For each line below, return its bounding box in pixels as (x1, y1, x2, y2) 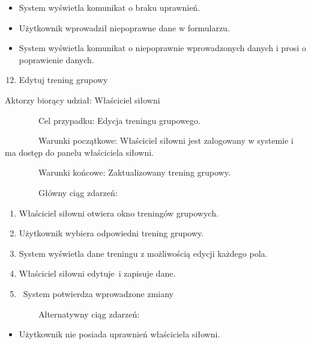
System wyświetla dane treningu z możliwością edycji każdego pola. (19, 247, 268, 259)
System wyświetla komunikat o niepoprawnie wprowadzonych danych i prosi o (19, 41, 306, 54)
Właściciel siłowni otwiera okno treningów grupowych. (19, 206, 219, 219)
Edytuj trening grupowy (19, 73, 108, 86)
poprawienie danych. (19, 53, 94, 66)
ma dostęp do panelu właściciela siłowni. (5, 146, 154, 158)
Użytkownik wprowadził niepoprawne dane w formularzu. (19, 21, 230, 34)
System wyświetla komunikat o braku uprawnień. (19, 1, 201, 13)
